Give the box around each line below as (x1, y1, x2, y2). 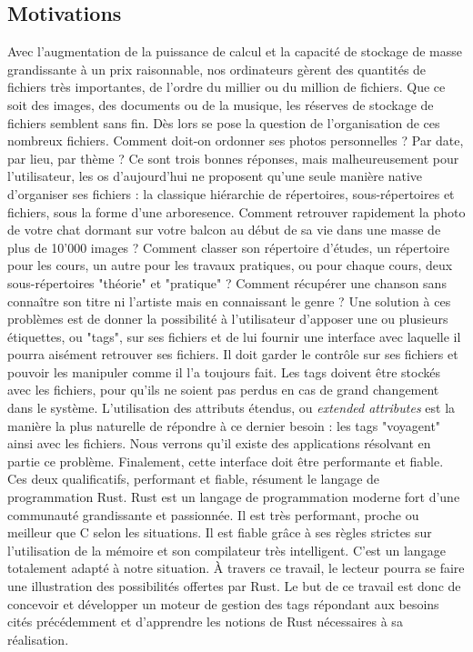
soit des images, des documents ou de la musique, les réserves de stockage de (7, 95, 434, 114)
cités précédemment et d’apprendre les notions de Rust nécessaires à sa (7, 612, 403, 631)
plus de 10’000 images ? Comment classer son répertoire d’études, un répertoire (7, 237, 450, 256)
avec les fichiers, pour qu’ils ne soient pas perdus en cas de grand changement (7, 380, 439, 399)
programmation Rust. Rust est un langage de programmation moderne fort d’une (7, 487, 460, 507)
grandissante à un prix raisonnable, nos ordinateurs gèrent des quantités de (7, 59, 427, 78)
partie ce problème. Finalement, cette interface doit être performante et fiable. (7, 451, 444, 470)
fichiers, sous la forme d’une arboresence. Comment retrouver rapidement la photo (7, 202, 466, 221)
